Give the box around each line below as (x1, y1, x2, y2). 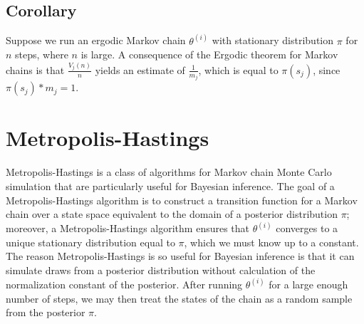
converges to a (276, 221, 338, 236)
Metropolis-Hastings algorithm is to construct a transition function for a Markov (6, 192, 358, 207)
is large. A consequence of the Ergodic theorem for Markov (80, 47, 338, 62)
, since (313, 62, 340, 77)
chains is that (6, 62, 65, 77)
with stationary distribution (212, 33, 334, 48)
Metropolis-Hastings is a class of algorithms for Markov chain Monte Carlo (6, 164, 332, 179)
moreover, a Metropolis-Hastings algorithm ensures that (6, 221, 250, 236)
